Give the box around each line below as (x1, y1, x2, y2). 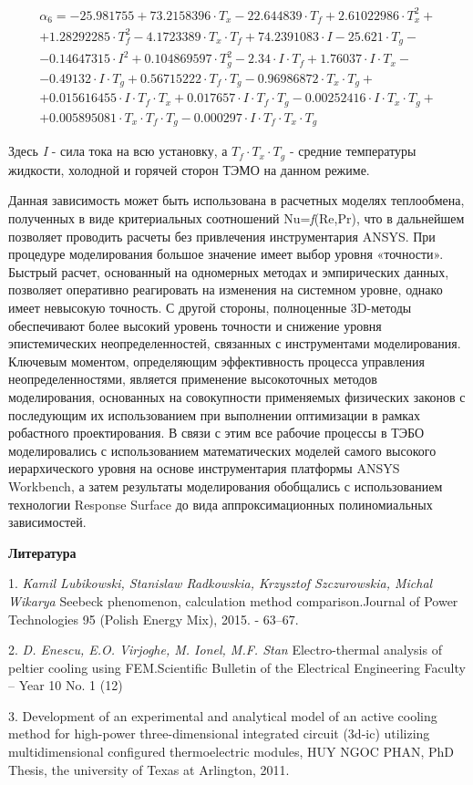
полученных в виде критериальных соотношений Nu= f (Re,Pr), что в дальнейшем (8, 209, 465, 228)
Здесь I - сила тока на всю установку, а (8, 141, 228, 160)
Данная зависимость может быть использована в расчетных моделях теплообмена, (8, 191, 465, 210)
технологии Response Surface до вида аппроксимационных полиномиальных (8, 494, 433, 513)
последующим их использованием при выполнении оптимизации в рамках (8, 405, 421, 424)
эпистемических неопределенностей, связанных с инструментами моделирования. (8, 334, 461, 353)
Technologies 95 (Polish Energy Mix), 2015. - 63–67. (8, 609, 299, 628)
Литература (8, 542, 77, 562)
